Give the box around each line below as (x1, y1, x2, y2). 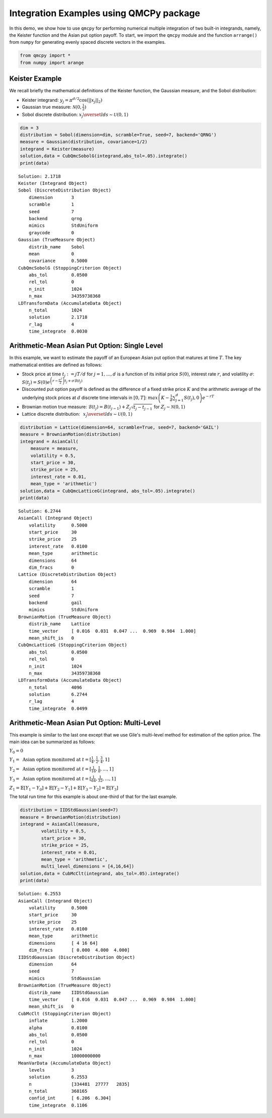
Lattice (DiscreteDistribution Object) (18, 572, 117, 577)
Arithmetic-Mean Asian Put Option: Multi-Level (9, 718, 161, 727)
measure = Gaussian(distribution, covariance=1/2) (20, 139, 148, 145)
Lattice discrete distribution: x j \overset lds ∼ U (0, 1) (22, 411, 133, 418)
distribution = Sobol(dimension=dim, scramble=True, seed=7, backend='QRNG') (20, 132, 217, 138)
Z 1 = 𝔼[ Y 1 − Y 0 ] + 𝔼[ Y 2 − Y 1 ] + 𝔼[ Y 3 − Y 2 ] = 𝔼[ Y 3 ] (9, 785, 118, 792)
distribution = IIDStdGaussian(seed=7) (20, 807, 118, 813)
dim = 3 (20, 125, 39, 130)
